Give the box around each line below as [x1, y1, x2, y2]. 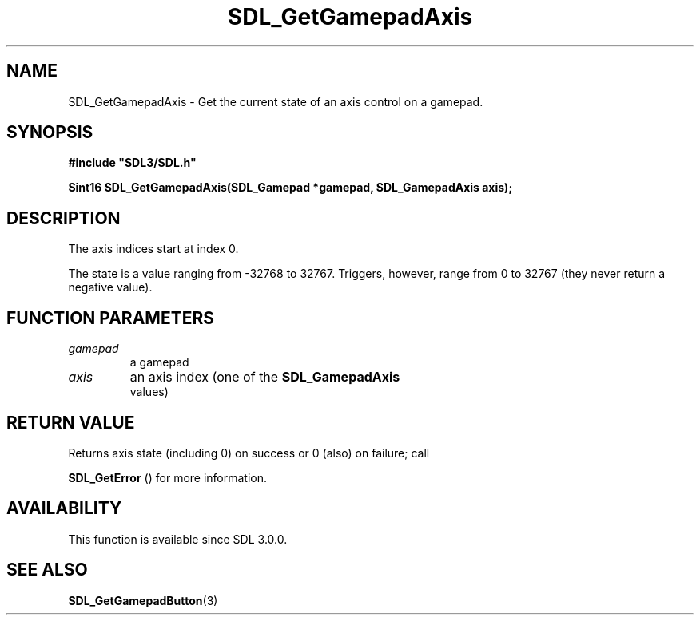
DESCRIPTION [6, 208, 121, 228]
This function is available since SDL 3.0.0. [68, 532, 288, 546]
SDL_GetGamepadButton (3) [68, 593, 218, 607]
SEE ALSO [6, 560, 88, 580]
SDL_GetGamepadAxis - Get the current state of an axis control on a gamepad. [68, 94, 483, 109]
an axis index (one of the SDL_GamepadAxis [129, 369, 400, 386]
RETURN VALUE [6, 412, 135, 433]
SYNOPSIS [6, 122, 93, 143]
